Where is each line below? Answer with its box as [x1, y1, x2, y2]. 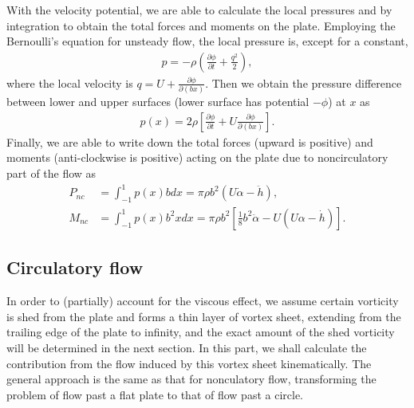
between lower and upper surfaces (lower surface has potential [6, 93, 310, 110]
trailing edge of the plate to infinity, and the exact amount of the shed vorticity [6, 324, 395, 340]
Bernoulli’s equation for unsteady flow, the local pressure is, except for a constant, [6, 33, 408, 49]
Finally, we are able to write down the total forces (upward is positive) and [6, 133, 373, 150]
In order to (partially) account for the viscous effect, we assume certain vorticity [6, 292, 399, 309]
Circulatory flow [6, 255, 144, 280]
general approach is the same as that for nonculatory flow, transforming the [6, 371, 377, 387]
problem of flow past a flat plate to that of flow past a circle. [6, 386, 303, 402]
